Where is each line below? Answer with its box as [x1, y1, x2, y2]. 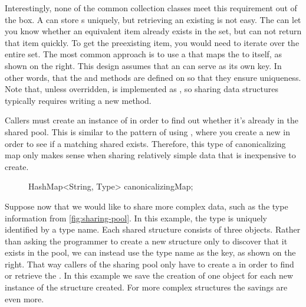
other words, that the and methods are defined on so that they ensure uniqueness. [5, 71, 301, 83]
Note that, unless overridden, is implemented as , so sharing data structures [5, 83, 278, 95]
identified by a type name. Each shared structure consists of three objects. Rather [5, 223, 301, 236]
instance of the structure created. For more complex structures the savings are [5, 281, 288, 293]
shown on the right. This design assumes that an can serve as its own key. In [5, 59, 282, 71]
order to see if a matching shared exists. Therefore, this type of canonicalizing [5, 137, 286, 149]
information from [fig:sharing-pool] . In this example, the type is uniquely [5, 211, 267, 224]
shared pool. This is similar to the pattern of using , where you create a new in [5, 125, 290, 138]
